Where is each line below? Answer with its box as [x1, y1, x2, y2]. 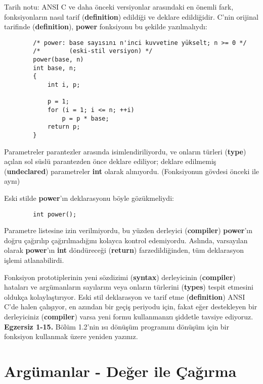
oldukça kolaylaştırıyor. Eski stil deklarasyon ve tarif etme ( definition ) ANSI [4, 291, 245, 302]
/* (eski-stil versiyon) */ [33, 47, 153, 55]
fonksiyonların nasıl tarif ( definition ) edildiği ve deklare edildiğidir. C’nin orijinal [4, 11, 258, 22]
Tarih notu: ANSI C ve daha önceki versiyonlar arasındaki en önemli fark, [4, 2, 234, 12]
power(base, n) [33, 56, 84, 64]
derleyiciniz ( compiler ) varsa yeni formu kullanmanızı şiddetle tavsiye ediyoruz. [4, 311, 253, 322]
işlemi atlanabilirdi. [4, 255, 64, 265]
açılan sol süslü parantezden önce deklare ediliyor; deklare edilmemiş [4, 156, 216, 167]
